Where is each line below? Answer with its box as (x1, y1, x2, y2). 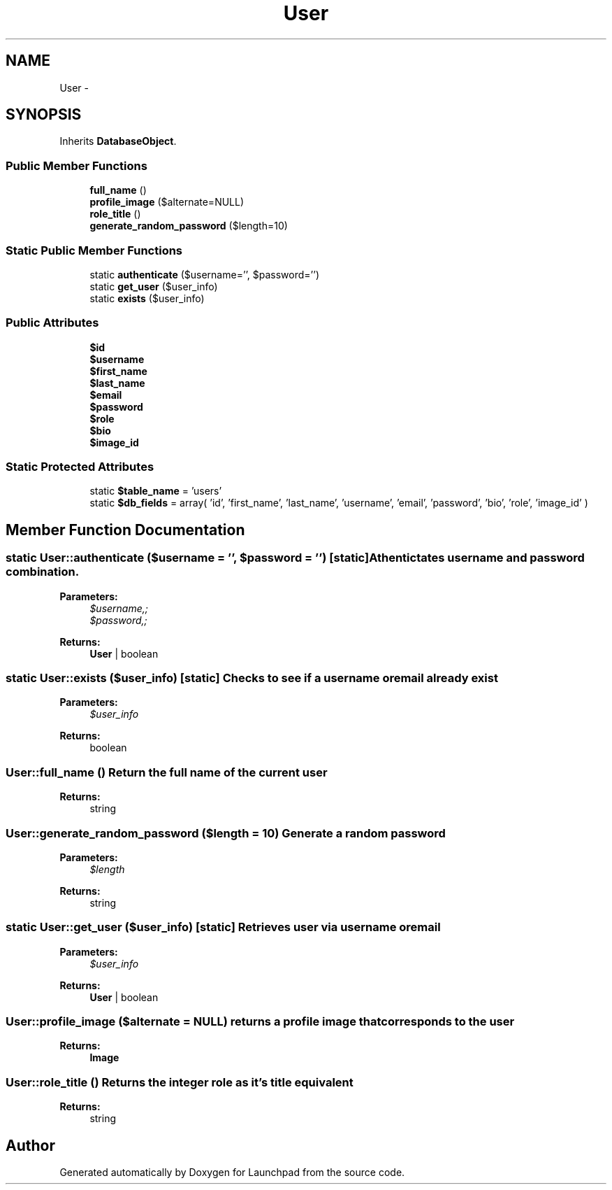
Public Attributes (6, 316, 99, 330)
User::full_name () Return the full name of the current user (6, 765, 328, 779)
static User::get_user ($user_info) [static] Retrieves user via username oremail (6, 920, 441, 935)
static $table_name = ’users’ (89, 485, 222, 497)
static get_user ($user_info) (89, 280, 218, 292)
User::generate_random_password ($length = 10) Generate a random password (6, 826, 446, 840)
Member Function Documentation (6, 520, 245, 539)
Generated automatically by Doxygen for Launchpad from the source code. (59, 1166, 405, 1178)
